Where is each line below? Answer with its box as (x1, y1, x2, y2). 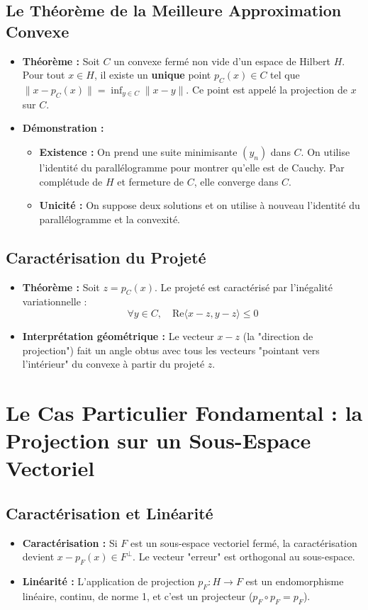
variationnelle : (22, 294, 87, 309)
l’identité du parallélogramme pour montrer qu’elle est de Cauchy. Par (39, 159, 345, 174)
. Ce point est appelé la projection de (186, 81, 347, 96)
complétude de (39, 174, 103, 188)
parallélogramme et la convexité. (39, 211, 180, 226)
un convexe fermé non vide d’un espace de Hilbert (113, 53, 330, 68)
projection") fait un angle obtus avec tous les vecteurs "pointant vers (22, 342, 320, 357)
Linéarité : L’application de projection (22, 574, 195, 589)
